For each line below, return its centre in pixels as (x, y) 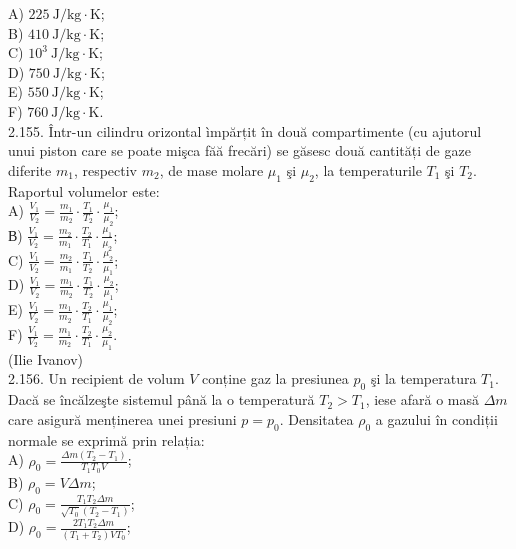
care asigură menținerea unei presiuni (122, 418)
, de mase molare (211, 169)
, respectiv (105, 169)
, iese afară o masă (422, 399)
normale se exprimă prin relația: (106, 439)
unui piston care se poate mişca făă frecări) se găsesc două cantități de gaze (239, 150)
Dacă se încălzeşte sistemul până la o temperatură (161, 399)
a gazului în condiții (436, 418)
